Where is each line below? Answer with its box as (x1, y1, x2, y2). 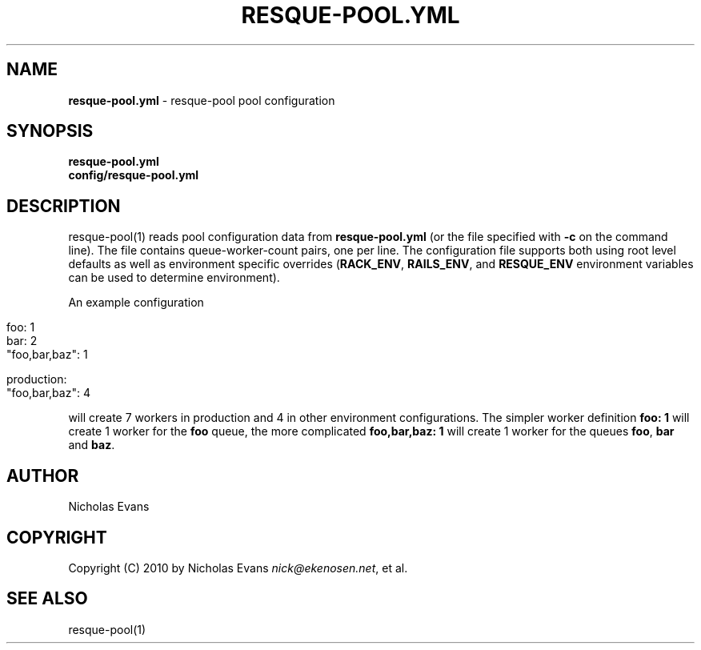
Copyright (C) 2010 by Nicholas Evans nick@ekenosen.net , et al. (68, 560, 408, 575)
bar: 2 (6, 334, 38, 348)
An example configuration (68, 295, 204, 310)
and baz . (68, 438, 115, 452)
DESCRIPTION (6, 195, 121, 216)
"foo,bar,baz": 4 (6, 386, 90, 400)
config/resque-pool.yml (68, 168, 199, 183)
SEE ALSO (6, 588, 88, 609)
